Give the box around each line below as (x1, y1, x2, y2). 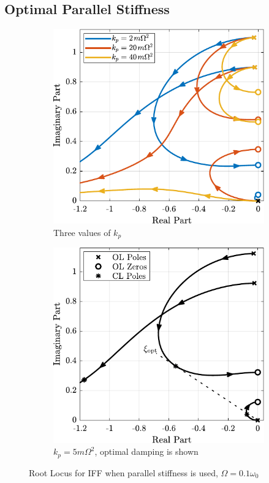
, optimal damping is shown (94, 445, 199, 458)
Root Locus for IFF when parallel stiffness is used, (29, 466, 218, 479)
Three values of (53, 226, 111, 238)
